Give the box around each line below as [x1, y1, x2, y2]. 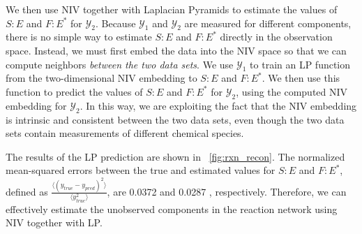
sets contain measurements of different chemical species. [6, 126, 244, 140]
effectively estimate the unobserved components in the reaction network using [6, 201, 338, 216]
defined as [6, 184, 48, 198]
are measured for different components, [184, 15, 352, 30]
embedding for [6, 98, 67, 112]
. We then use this [262, 71, 340, 85]
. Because [95, 15, 136, 30]
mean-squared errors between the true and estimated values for [6, 163, 276, 177]
